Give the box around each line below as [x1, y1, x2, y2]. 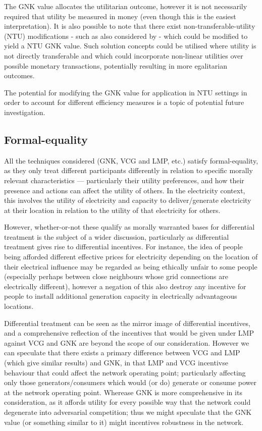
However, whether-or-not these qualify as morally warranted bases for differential [4, 222, 255, 232]
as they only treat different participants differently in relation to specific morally [4, 165, 253, 176]
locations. [4, 301, 34, 311]
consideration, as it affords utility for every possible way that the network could [4, 397, 251, 407]
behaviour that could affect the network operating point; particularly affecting [4, 367, 246, 378]
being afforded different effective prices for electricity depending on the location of [4, 251, 258, 262]
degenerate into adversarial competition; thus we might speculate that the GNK [4, 406, 252, 417]
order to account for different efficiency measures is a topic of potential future [4, 97, 244, 107]
